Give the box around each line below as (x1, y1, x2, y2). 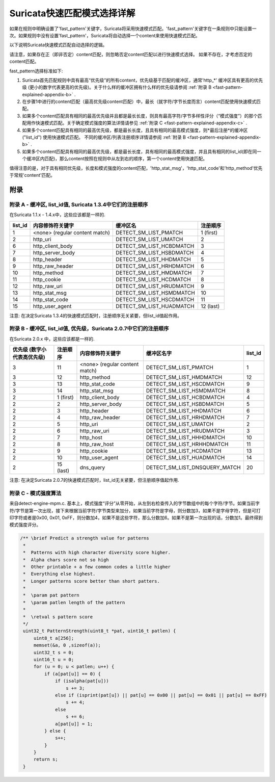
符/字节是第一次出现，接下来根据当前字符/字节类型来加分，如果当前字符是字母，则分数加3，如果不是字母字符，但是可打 (9, 507, 261, 513)
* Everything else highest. (23, 571, 96, 577)
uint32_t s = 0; (33, 649, 74, 655)
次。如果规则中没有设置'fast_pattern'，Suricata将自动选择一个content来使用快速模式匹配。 (9, 32, 201, 38)
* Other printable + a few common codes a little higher (23, 564, 171, 569)
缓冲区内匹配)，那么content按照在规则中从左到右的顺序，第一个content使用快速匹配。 (26, 155, 208, 162)
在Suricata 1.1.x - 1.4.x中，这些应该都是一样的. (9, 212, 105, 218)
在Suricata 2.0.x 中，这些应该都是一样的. (9, 335, 95, 342)
